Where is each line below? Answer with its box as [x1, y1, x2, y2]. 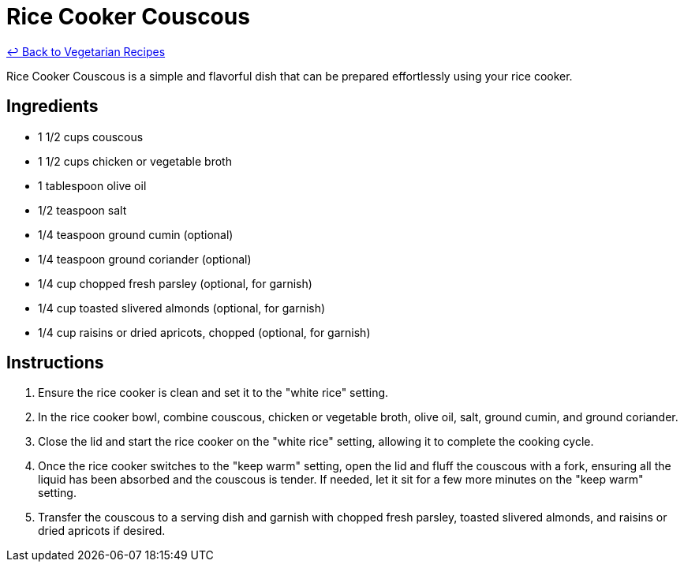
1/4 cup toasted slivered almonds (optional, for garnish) [38, 301, 326, 315]
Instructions [6, 353, 104, 373]
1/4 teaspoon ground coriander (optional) [38, 252, 252, 266]
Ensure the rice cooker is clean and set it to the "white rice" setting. [38, 386, 389, 400]
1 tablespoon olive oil [38, 178, 147, 192]
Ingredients [6, 96, 99, 117]
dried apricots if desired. [38, 524, 166, 538]
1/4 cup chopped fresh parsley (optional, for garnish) [38, 276, 312, 290]
